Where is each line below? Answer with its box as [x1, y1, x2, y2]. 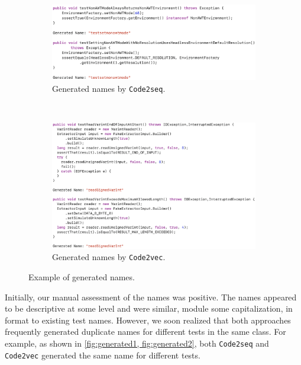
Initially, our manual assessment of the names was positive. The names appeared [5, 290, 297, 303]
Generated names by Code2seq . [52, 82, 166, 94]
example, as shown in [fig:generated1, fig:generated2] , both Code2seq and [5, 337, 269, 350]
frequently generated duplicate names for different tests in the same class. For [5, 325, 286, 338]
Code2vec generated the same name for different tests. [5, 348, 200, 361]
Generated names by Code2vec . [52, 251, 166, 263]
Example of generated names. [28, 271, 135, 283]
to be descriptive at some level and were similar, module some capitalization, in [5, 302, 293, 315]
